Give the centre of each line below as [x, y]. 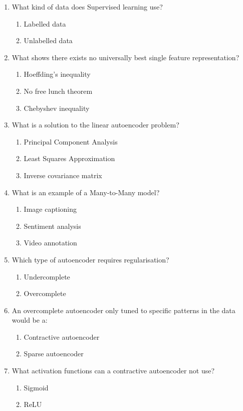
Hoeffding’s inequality [57, 74]
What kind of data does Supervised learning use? [87, 7]
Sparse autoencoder [54, 354]
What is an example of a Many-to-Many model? [86, 192]
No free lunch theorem [58, 91]
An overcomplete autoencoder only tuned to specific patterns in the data [124, 310]
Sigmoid [36, 387]
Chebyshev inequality [57, 108]
